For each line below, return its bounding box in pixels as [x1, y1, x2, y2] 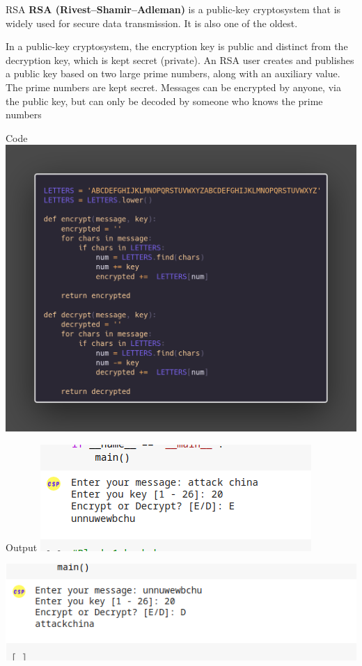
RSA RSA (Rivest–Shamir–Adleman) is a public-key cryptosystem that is [6, 2, 341, 16]
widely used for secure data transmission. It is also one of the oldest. [6, 15, 298, 30]
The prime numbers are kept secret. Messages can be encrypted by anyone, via [6, 79, 341, 94]
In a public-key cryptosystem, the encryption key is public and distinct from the [6, 39, 348, 54]
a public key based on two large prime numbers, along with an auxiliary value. [6, 66, 340, 81]
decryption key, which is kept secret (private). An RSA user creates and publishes [6, 52, 354, 67]
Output [6, 539, 38, 554]
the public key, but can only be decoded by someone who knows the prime [6, 93, 323, 108]
